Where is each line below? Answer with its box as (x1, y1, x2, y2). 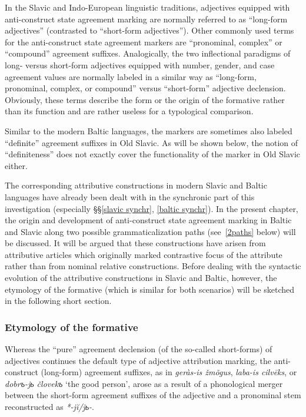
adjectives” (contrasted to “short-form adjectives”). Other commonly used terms (5, 24, 294, 37)
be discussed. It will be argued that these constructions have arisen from (5, 237, 266, 249)
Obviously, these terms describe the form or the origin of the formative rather (5, 93, 285, 105)
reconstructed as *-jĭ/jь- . (5, 401, 94, 413)
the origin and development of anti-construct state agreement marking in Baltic (5, 214, 292, 226)
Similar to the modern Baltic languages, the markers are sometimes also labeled (5, 124, 292, 137)
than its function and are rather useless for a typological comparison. (5, 105, 254, 117)
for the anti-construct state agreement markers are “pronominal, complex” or (5, 35, 282, 48)
